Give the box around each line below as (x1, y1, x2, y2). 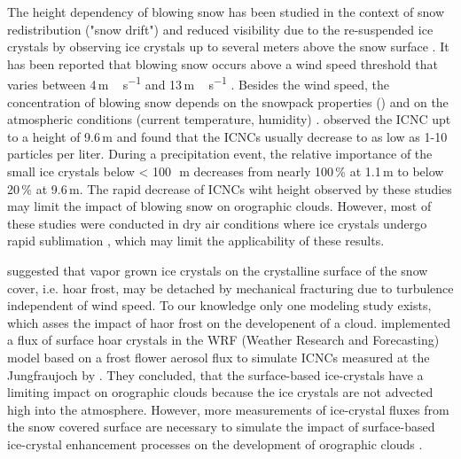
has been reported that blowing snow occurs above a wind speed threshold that (7, 54, 438, 73)
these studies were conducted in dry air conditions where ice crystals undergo (7, 214, 427, 232)
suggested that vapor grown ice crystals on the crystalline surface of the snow (7, 261, 428, 279)
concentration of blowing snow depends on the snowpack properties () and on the (7, 92, 449, 111)
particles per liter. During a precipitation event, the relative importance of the (7, 144, 433, 163)
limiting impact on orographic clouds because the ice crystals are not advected (7, 383, 434, 401)
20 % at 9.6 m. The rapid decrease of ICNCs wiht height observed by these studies (7, 179, 452, 198)
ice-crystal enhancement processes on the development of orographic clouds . (7, 434, 423, 453)
